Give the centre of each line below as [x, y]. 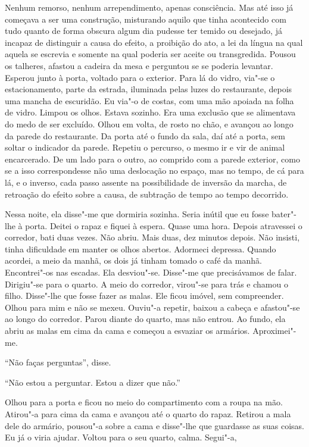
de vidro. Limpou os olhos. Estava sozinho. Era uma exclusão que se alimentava [150, 112]
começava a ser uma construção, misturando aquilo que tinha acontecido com [146, 19]
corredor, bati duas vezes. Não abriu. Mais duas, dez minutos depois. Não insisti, [152, 237]
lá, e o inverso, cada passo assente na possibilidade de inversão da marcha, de [146, 182]
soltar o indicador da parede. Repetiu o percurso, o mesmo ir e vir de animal [145, 147]
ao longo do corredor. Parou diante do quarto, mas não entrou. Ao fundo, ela [145, 319]
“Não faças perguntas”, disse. [58, 362]
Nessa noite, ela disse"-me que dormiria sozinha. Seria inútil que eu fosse [137, 214]
